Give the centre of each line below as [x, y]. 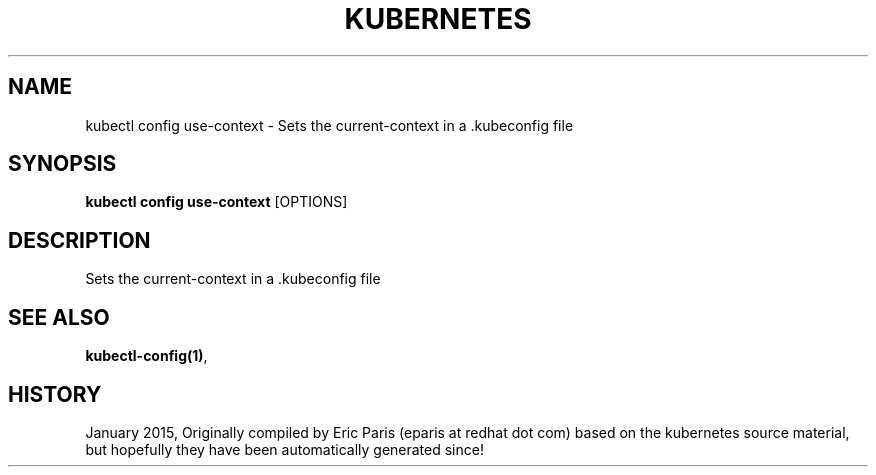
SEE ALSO [59, 317]
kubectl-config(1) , [146, 356]
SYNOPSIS [62, 164]
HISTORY [55, 394]
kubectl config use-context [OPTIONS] [216, 202]
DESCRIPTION [79, 240]
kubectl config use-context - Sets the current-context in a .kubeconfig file [329, 125]
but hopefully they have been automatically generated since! [284, 449]
